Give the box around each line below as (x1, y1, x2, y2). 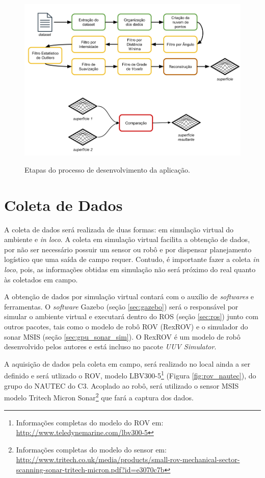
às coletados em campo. (4, 274, 78, 284)
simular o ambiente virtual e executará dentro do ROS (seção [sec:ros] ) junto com (4, 311, 258, 322)
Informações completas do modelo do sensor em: (16, 444, 167, 455)
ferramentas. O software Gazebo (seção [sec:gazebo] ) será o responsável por (4, 301, 238, 312)
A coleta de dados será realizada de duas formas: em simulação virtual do (4, 224, 234, 234)
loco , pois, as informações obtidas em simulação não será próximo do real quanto (4, 264, 256, 275)
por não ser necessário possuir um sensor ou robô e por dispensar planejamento (4, 244, 252, 254)
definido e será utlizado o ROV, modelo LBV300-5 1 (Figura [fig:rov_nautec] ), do (4, 369, 256, 381)
